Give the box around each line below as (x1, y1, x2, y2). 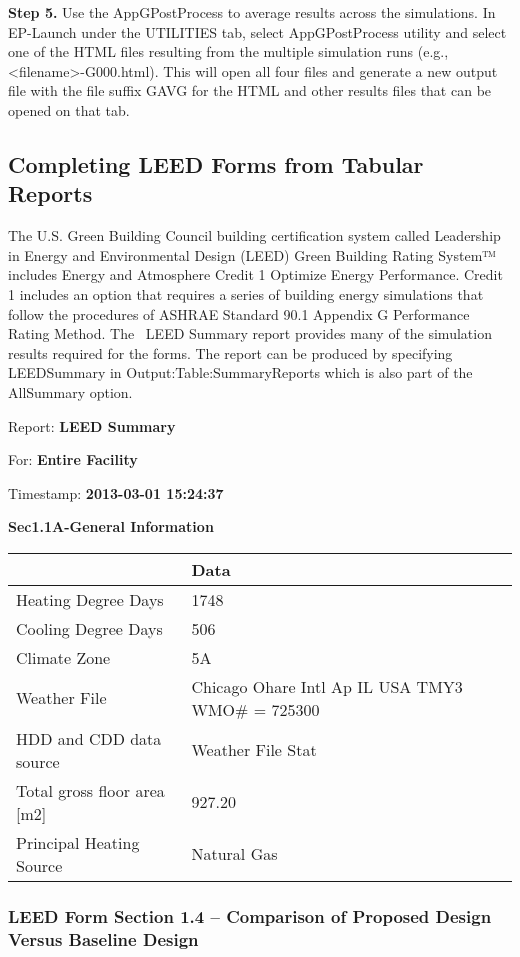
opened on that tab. (8, 99, 130, 120)
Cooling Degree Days (16, 616, 163, 640)
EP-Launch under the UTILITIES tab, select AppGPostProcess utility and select (8, 21, 507, 42)
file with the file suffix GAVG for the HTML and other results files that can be (8, 80, 492, 101)
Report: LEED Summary (8, 415, 176, 436)
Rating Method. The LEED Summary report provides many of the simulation (8, 323, 492, 344)
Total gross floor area (16, 778, 165, 802)
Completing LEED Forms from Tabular (8, 148, 424, 179)
